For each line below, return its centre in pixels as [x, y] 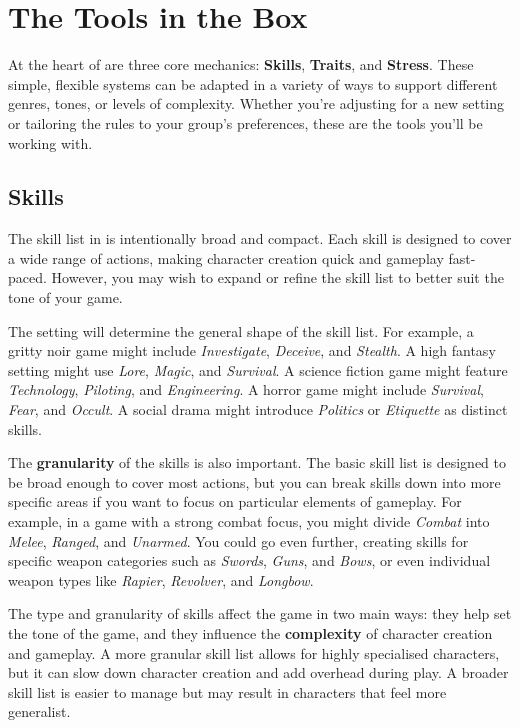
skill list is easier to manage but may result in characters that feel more [227, 691]
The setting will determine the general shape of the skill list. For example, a [241, 330]
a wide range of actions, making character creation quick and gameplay [226, 257]
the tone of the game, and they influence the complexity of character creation [250, 632]
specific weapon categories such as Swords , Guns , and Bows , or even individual [249, 560]
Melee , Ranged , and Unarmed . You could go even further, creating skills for [238, 540]
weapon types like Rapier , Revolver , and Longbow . [161, 579]
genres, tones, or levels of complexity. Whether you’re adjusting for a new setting [256, 103]
